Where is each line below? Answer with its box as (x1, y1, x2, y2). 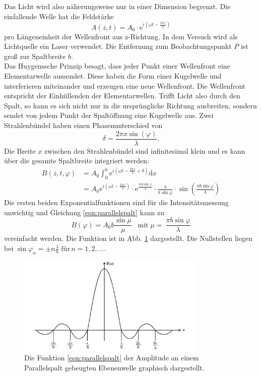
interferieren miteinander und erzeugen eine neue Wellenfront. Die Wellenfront (4, 80, 246, 91)
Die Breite (4, 145, 36, 156)
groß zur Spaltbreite (4, 50, 66, 61)
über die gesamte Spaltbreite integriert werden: (4, 155, 150, 166)
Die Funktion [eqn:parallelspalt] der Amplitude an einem (24, 352, 199, 363)
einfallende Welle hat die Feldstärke (4, 11, 114, 21)
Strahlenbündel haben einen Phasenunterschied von (4, 120, 163, 131)
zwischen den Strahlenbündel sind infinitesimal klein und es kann (44, 145, 245, 156)
